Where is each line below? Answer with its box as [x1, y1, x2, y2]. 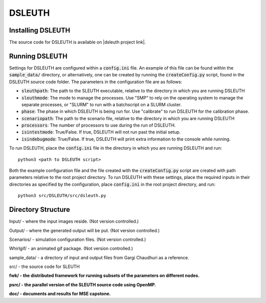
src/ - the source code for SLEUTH [9, 264, 80, 269]
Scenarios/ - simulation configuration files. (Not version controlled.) [9, 236, 146, 242]
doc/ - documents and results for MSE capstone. [9, 291, 111, 297]
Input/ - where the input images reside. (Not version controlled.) [9, 218, 139, 224]
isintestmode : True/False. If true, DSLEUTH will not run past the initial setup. [21, 129, 181, 135]
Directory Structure [9, 205, 70, 214]
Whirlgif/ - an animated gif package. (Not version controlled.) [9, 245, 133, 251]
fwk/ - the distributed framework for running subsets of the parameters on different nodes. [9, 272, 199, 278]
